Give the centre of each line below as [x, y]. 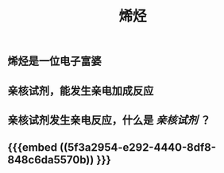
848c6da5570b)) [51, 160]
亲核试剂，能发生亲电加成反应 [81, 91]
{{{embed [33, 148]
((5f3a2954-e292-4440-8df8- [138, 148]
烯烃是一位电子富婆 [54, 62]
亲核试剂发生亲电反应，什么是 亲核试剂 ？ [109, 120]
